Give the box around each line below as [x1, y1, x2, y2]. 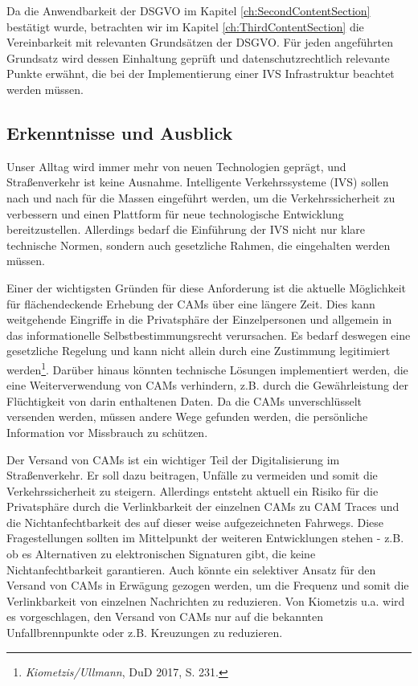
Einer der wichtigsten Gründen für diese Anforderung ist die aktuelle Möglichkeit [6, 279, 407, 296]
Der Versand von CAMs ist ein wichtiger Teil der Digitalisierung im [6, 451, 340, 468]
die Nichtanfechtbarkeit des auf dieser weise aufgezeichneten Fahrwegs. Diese [6, 513, 384, 530]
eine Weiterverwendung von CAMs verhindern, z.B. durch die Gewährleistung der [6, 377, 409, 394]
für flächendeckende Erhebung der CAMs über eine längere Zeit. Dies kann [6, 295, 375, 312]
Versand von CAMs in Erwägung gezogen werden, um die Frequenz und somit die [6, 577, 409, 594]
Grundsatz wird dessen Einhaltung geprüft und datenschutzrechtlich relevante [6, 49, 390, 66]
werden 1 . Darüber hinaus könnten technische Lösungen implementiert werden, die [6, 358, 408, 378]
